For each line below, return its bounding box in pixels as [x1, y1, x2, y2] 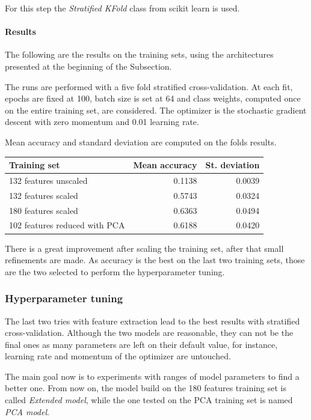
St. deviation [205, 159, 260, 171]
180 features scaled [9, 204, 78, 216]
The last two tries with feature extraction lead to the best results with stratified [5, 314, 300, 327]
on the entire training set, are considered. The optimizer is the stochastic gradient [5, 103, 307, 116]
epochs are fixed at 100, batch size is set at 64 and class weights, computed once [5, 92, 301, 105]
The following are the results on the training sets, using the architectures [5, 48, 274, 61]
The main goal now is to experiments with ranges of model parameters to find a [5, 370, 300, 382]
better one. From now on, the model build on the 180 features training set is [5, 382, 287, 394]
